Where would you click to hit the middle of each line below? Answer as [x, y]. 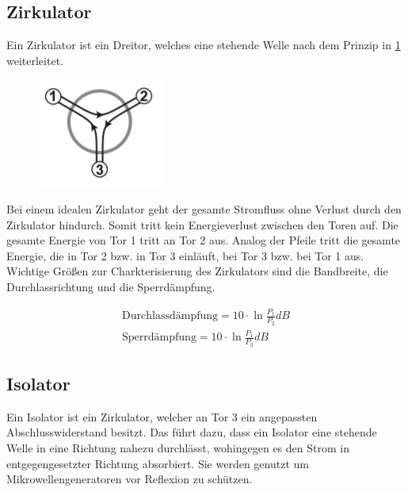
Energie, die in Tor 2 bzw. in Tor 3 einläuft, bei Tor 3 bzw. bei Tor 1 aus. [185, 255]
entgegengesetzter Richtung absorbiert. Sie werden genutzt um [158, 463]
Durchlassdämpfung [170, 316]
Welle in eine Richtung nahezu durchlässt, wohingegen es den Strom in [178, 447]
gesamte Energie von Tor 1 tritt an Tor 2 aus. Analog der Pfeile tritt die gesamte [204, 240]
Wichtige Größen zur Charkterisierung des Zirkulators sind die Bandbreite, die [197, 271]
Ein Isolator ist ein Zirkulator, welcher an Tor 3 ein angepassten [162, 416]
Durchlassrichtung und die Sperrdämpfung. [111, 286]
